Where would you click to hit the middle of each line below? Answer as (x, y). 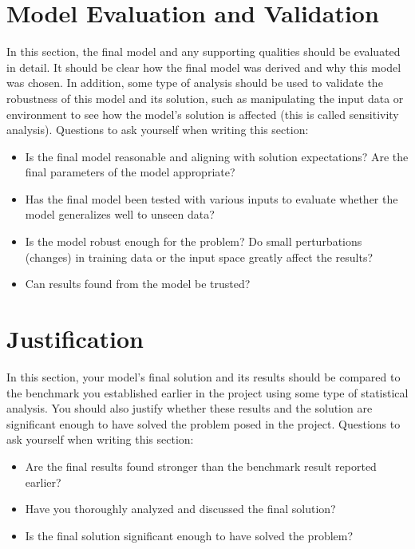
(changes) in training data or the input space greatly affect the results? (199, 257)
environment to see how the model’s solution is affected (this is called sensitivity (203, 114)
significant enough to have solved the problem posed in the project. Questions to (204, 423)
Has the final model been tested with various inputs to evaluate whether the (211, 198)
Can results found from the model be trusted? (138, 284)
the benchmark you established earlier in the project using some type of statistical (207, 392)
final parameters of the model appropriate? (130, 172)
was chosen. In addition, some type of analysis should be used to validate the (195, 83)
